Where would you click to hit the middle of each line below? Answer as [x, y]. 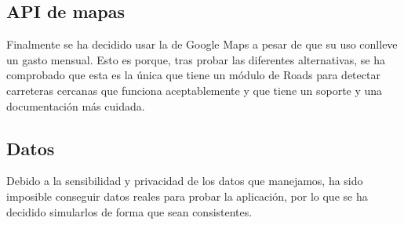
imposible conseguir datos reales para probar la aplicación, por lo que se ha [187, 196]
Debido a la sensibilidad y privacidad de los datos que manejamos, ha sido [185, 181]
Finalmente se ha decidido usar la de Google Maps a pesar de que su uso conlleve [202, 44]
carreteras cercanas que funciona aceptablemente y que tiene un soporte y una [195, 90]
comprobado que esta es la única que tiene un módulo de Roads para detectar [193, 75]
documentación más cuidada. [76, 105]
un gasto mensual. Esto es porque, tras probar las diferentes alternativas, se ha [196, 59]
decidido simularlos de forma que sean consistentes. [129, 211]
